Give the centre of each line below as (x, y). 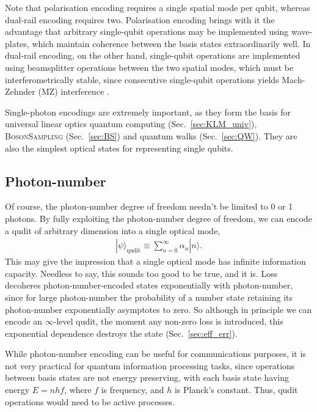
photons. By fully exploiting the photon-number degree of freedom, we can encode (158, 218)
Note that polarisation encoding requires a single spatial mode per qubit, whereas (158, 7)
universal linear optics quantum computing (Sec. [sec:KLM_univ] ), (131, 124)
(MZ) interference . (74, 91)
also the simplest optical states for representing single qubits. (119, 148)
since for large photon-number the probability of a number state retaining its (149, 297)
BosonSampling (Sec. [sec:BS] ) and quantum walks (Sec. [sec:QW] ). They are (151, 135)
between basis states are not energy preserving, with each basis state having (147, 377)
